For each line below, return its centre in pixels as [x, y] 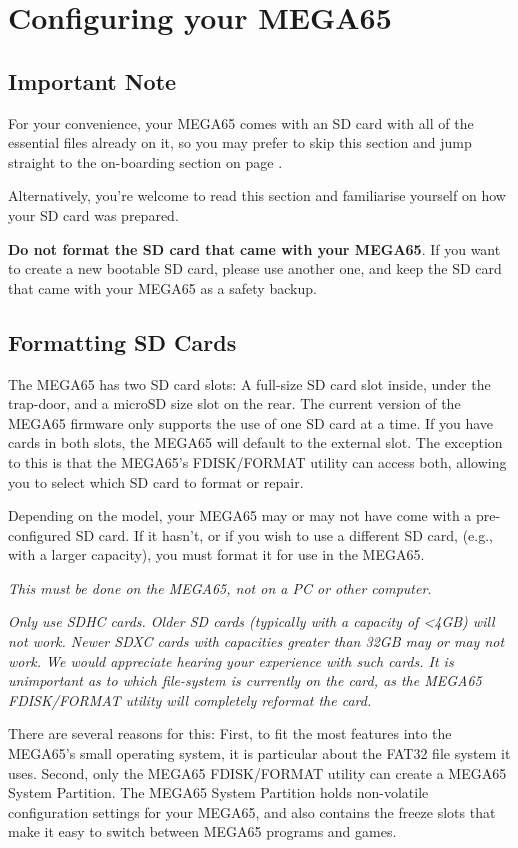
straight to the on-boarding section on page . [145, 161]
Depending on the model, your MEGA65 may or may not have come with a [240, 515]
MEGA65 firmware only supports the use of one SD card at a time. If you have [251, 422]
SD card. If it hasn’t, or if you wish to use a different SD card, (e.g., [284, 534]
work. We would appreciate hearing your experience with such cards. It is [231, 660]
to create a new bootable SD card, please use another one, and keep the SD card [255, 268]
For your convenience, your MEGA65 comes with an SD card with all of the [241, 122]
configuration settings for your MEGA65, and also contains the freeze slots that [252, 811]
